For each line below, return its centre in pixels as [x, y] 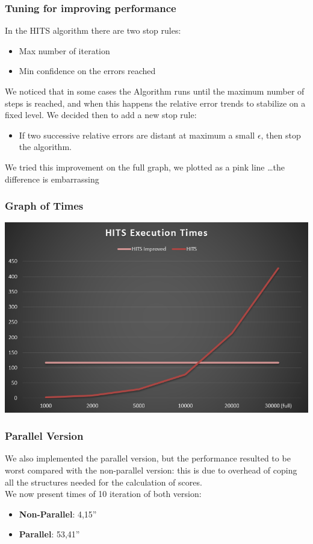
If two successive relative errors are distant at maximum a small [137, 135]
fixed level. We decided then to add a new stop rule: [101, 115]
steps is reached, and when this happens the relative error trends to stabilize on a [155, 103]
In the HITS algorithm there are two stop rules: [93, 30]
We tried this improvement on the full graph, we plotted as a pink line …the [145, 167]
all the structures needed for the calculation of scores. [104, 482]
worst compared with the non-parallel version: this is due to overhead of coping [151, 470]
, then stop [281, 135]
